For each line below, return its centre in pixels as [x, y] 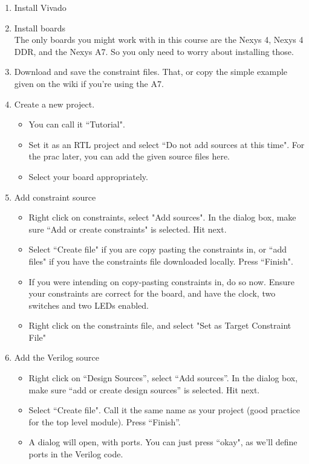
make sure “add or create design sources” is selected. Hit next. [144, 389]
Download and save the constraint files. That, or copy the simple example [151, 72]
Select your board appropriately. [88, 176]
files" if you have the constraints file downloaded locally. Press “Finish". [161, 261]
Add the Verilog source [57, 357]
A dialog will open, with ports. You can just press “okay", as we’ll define [163, 442]
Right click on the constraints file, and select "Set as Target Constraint [160, 325]
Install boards [40, 27]
